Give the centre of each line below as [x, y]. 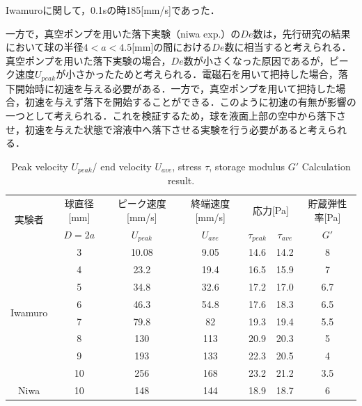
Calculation [326, 166]
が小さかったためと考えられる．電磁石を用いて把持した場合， [197, 74]
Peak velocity [40, 166]
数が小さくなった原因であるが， [256, 60]
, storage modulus [247, 166]
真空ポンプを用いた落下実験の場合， [88, 60]
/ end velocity [122, 166]
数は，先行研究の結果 [302, 33]
